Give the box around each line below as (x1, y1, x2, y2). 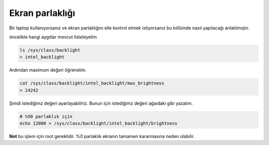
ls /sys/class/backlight (19, 47, 81, 53)
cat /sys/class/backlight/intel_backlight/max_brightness (19, 80, 164, 86)
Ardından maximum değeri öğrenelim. (9, 67, 87, 73)
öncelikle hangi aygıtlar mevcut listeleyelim (9, 34, 97, 40)
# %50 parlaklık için (19, 114, 73, 119)
